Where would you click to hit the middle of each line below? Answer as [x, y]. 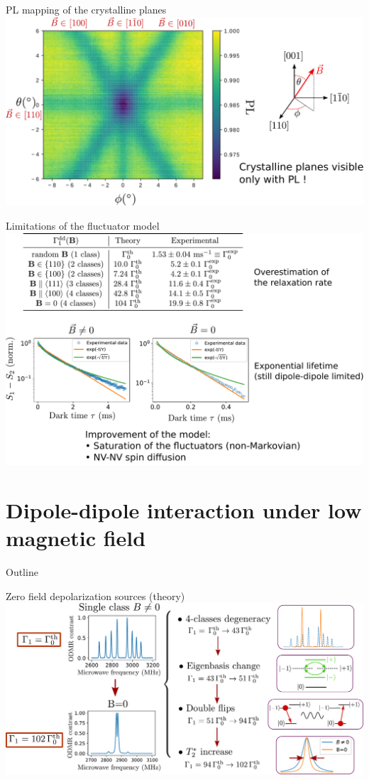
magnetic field [76, 538]
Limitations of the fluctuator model [83, 225]
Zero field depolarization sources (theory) [95, 595]
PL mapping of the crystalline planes [86, 9]
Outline [22, 572]
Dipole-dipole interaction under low [184, 510]
